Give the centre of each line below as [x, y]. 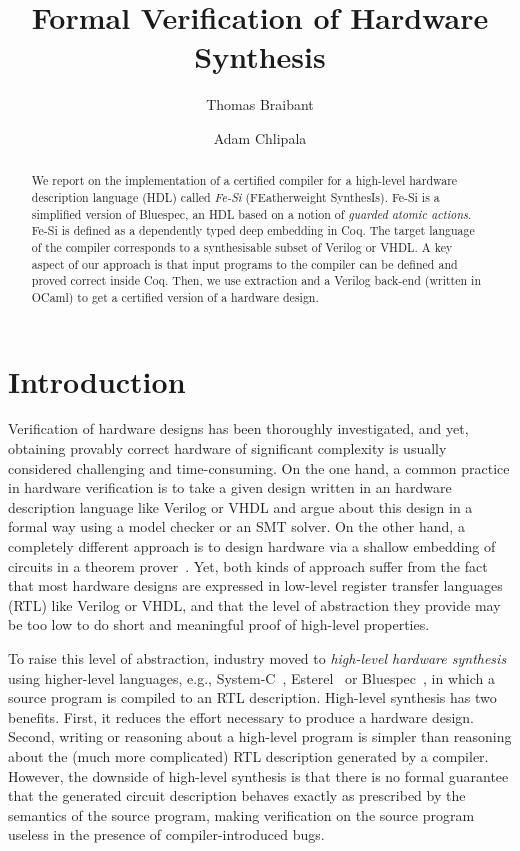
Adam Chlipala [260, 137]
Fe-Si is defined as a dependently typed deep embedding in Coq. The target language [253, 230]
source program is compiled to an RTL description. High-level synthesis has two [252, 697]
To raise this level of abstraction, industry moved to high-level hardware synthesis [257, 658]
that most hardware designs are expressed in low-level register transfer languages [255, 585]
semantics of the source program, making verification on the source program [241, 814]
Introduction [97, 380]
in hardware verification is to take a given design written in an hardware [230, 487]
